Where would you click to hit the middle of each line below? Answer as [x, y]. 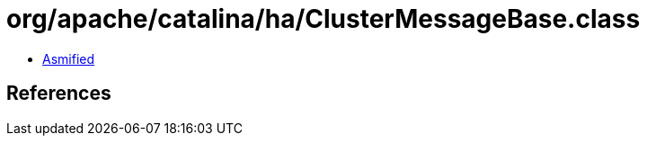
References [59, 94]
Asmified [69, 58]
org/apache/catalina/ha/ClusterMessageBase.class [323, 19]
